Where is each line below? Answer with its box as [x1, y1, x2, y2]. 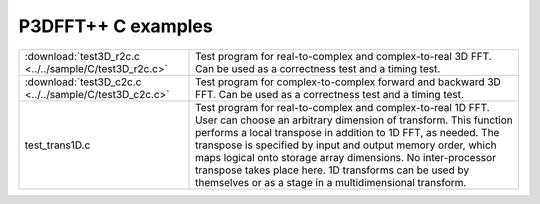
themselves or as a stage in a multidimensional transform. [195, 175, 467, 189]
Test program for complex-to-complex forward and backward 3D [195, 75, 502, 89]
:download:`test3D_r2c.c [24, 49, 140, 63]
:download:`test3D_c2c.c [24, 75, 142, 89]
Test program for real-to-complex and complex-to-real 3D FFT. [195, 49, 492, 63]
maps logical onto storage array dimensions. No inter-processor [195, 150, 497, 164]
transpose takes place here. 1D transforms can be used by [195, 163, 470, 177]
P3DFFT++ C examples [18, 15, 214, 37]
